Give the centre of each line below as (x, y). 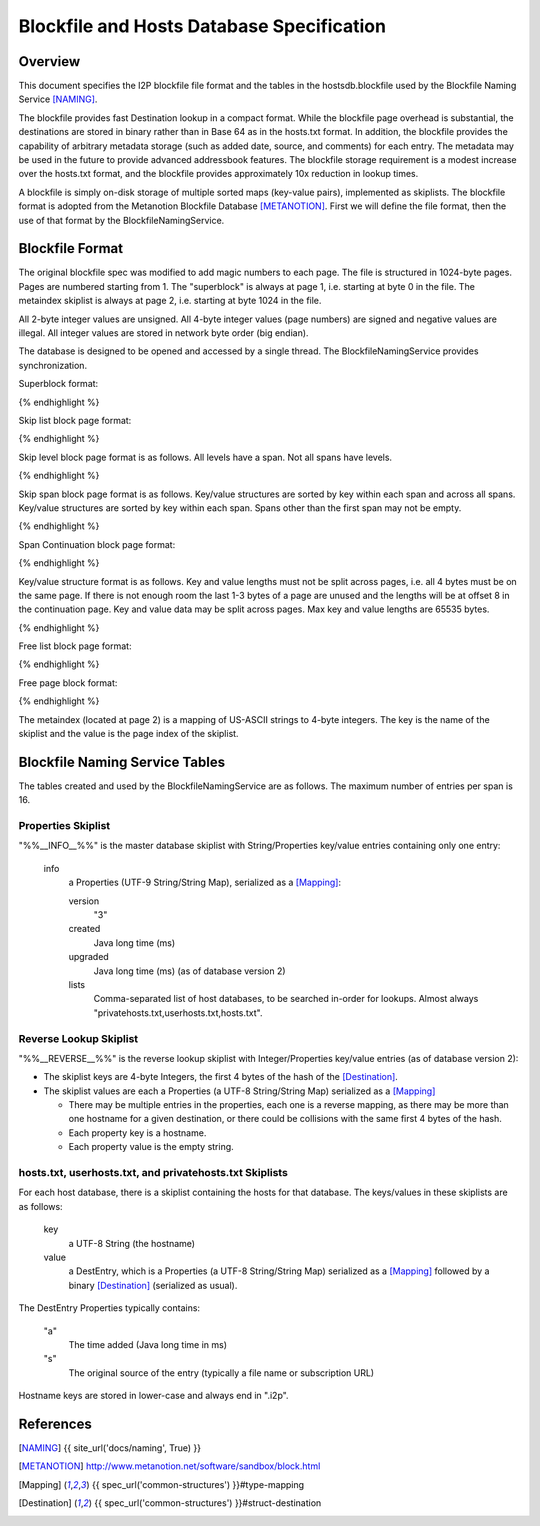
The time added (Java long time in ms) (148, 1344)
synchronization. (53, 365)
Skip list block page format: (75, 420)
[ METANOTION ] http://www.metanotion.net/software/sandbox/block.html (169, 1466)
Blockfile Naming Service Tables (121, 761)
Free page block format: (68, 682)
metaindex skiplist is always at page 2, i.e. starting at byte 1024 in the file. (170, 301)
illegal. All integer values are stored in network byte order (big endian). (163, 333)
